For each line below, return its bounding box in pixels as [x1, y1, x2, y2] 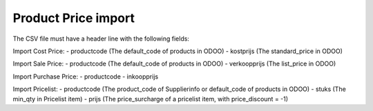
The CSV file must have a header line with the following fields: [12, 34, 190, 43]
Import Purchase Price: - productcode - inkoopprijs [12, 72, 159, 81]
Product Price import [12, 10, 135, 26]
